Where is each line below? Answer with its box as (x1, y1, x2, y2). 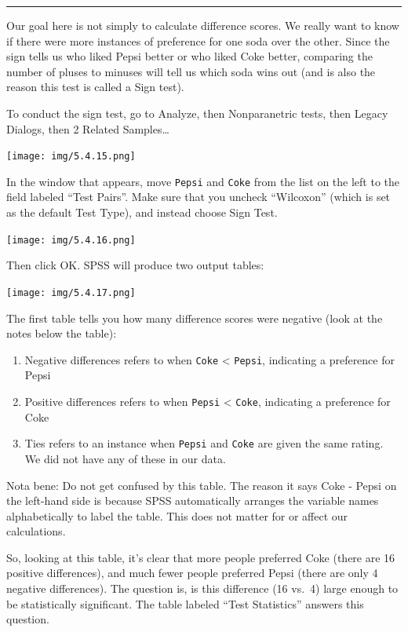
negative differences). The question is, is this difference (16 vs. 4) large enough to (6, 580, 399, 597)
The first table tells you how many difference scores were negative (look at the (6, 309, 383, 326)
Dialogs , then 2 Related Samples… (6, 120, 169, 137)
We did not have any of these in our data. (24, 450, 226, 466)
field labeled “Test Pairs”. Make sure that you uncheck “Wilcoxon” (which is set (6, 188, 391, 205)
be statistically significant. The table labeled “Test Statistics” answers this (6, 595, 364, 612)
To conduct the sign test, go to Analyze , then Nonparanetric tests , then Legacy (6, 104, 388, 121)
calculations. (6, 523, 66, 539)
